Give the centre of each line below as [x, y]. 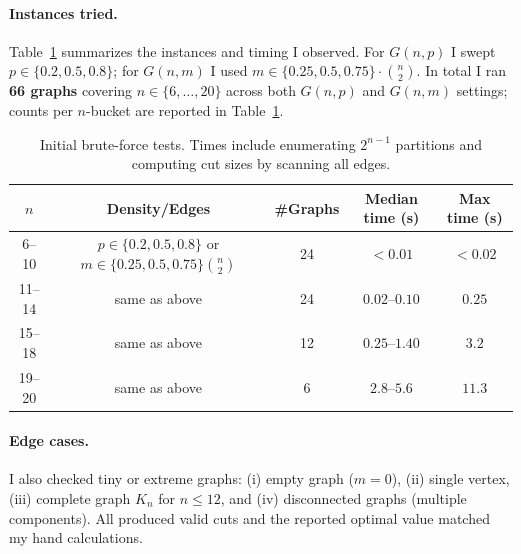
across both [261, 90]
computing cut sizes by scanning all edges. [261, 163]
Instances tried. [63, 12]
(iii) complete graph [70, 498]
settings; [482, 90]
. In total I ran [461, 70]
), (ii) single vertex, [450, 478]
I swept [473, 50]
